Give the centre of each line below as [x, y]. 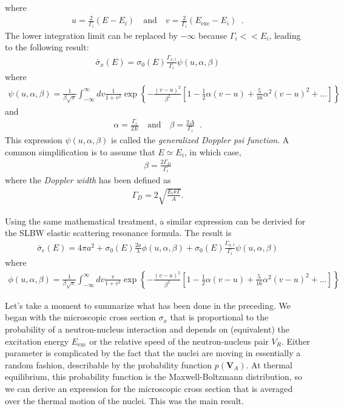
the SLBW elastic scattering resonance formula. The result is [118, 233]
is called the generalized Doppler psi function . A [200, 139]
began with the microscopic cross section [80, 317]
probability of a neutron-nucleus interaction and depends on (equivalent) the [147, 329]
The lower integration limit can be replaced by [91, 35]
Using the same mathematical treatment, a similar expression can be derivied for [155, 221]
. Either [295, 341]
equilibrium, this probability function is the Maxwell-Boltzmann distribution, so [153, 377]
